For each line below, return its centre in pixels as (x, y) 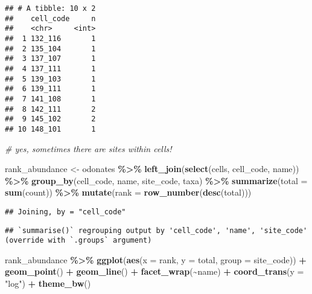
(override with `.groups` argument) (78, 241)
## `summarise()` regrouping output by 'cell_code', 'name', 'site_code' (156, 230)
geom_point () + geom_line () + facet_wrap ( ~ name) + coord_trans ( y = (154, 271)
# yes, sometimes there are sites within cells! (88, 148)
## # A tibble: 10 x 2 (50, 8)
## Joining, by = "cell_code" (65, 212)
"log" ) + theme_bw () (48, 283)
